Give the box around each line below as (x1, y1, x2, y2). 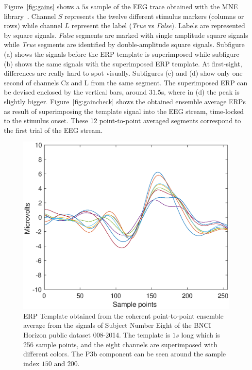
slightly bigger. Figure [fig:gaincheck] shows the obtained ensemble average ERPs (4, 96, 246, 106)
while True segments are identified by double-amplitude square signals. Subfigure (4, 39, 245, 49)
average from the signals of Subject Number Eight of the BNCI (23, 320, 211, 330)
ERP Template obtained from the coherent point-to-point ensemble (23, 310, 224, 321)
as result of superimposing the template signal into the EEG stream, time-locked (4, 106, 244, 116)
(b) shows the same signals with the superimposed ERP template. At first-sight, (4, 58, 242, 68)
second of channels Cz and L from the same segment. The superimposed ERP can (4, 77, 248, 87)
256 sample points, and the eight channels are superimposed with (23, 339, 218, 349)
